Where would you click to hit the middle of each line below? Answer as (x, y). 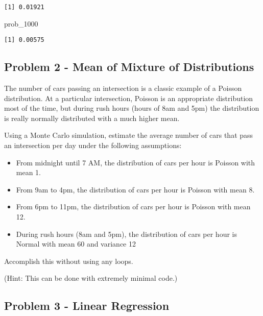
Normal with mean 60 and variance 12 (76, 244)
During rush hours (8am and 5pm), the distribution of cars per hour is (126, 234)
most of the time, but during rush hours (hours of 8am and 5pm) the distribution (132, 108)
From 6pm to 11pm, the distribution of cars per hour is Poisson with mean (133, 206)
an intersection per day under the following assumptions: (93, 145)
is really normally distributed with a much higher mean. (92, 118)
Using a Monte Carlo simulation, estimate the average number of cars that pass (129, 135)
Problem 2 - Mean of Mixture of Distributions (129, 67)
